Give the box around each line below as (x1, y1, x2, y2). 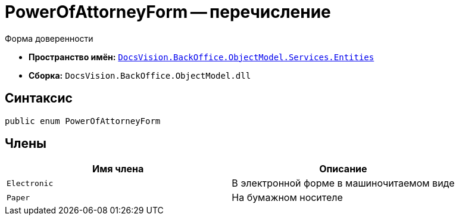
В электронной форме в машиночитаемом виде (232, 177, 455, 190)
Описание (319, 163, 367, 175)
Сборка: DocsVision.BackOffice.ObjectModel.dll (29, 70, 251, 80)
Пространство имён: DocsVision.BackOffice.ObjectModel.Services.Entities (29, 51, 374, 62)
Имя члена (92, 163, 144, 175)
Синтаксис (5, 91, 73, 106)
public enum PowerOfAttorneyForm (5, 116, 161, 126)
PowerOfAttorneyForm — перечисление (5, 2, 331, 22)
